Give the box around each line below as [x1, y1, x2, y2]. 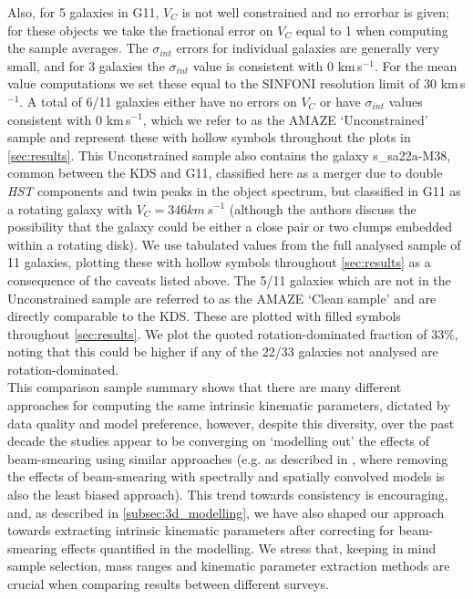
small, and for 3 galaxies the [7, 56, 165, 75]
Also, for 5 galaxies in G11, [7, 3, 159, 21]
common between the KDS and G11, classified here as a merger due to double [7, 163, 443, 182]
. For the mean [374, 56, 458, 75]
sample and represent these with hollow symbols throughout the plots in [7, 128, 411, 147]
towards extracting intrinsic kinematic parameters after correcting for [7, 521, 395, 540]
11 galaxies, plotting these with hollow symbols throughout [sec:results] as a [7, 253, 431, 272]
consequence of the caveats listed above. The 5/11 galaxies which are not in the [7, 270, 451, 289]
